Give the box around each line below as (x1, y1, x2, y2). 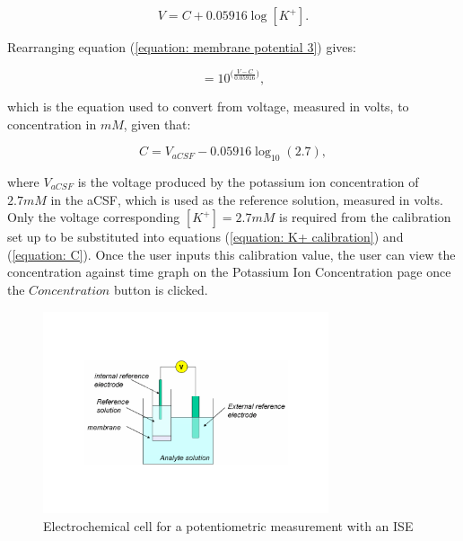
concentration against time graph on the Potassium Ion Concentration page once (7, 262, 451, 281)
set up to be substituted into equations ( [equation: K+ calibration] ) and (7, 227, 404, 246)
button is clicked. (113, 279, 208, 298)
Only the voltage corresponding (7, 208, 180, 226)
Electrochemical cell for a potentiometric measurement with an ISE (43, 516, 414, 535)
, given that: (123, 114, 191, 133)
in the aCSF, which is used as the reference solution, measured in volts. (50, 190, 443, 208)
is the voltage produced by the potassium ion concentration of (77, 172, 419, 191)
